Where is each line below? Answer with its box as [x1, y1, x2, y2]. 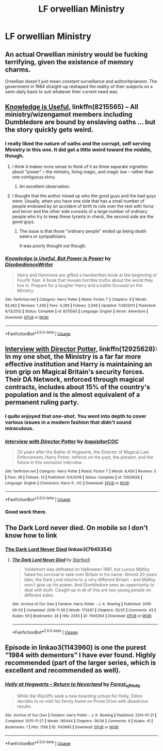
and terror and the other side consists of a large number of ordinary [12, 208, 147, 214]
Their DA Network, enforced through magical [5, 375, 144, 384]
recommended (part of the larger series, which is [5, 659, 156, 667]
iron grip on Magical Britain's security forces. [5, 367, 145, 376]
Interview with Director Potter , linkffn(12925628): [5, 345, 158, 353]
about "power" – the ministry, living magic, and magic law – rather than [12, 169, 154, 174]
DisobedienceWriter [5, 261, 53, 268]
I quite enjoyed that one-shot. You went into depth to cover [5, 413, 147, 420]
